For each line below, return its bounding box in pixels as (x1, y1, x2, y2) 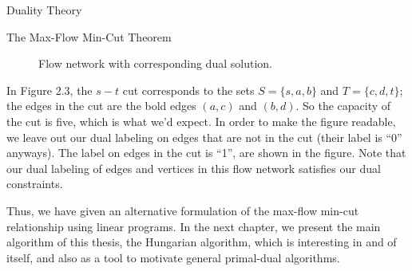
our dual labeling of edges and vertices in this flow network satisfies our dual (6, 159, 381, 176)
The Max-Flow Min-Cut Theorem (6, 28, 172, 45)
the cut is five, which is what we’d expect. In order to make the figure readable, (6, 112, 396, 129)
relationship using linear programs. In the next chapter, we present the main (6, 218, 381, 234)
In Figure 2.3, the (6, 81, 93, 98)
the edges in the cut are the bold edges (6, 97, 196, 114)
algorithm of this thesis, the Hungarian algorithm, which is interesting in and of (6, 234, 397, 250)
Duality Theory (6, 2, 82, 18)
